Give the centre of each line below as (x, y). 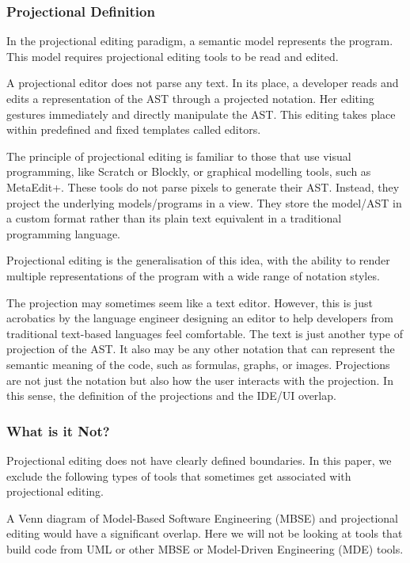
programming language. (63, 233)
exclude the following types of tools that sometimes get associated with (179, 476)
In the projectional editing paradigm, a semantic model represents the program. (200, 41)
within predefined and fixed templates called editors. (134, 129)
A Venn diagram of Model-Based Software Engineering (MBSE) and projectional (202, 517)
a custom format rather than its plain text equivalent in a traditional (174, 218)
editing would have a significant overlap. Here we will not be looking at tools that (205, 533)
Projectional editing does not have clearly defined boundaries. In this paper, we (199, 460)
